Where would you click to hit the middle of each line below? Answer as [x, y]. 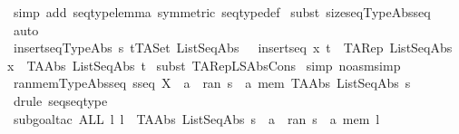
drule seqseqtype [60, 100]
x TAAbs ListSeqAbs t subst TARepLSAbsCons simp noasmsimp [204, 65]
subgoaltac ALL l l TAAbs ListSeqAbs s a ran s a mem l [196, 118]
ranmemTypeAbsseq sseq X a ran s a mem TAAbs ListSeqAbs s [212, 83]
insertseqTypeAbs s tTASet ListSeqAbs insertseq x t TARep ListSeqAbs [233, 48]
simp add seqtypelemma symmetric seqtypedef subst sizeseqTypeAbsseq [222, 12]
